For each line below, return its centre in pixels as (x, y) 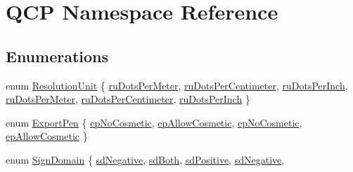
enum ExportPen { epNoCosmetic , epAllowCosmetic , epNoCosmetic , (154, 122)
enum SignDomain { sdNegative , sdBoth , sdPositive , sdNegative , (145, 159)
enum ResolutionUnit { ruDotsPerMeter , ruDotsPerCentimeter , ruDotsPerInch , (177, 85)
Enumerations (57, 56)
